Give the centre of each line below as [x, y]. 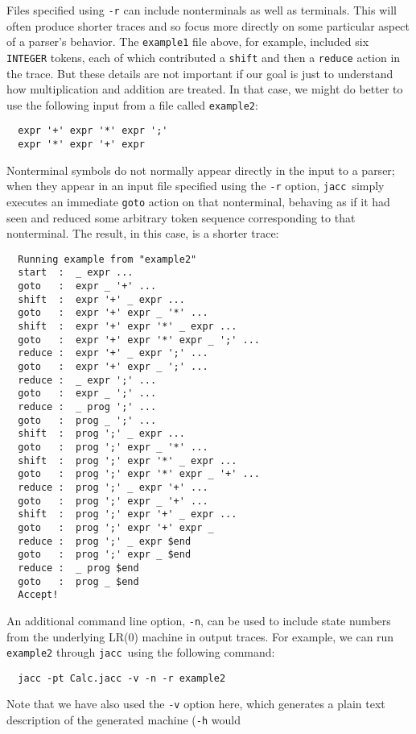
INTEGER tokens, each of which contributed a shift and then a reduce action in [204, 57]
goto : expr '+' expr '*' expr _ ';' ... [139, 340]
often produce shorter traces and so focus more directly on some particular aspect [208, 25]
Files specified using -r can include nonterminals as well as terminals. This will [202, 10]
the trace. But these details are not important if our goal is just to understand [200, 73]
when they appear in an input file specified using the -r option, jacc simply [196, 186]
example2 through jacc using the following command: [141, 652]
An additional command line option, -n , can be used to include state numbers [199, 620]
